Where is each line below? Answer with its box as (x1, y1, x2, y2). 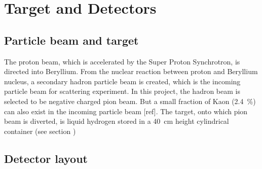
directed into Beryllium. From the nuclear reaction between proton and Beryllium (4, 66, 258, 77)
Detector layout (4, 150, 88, 166)
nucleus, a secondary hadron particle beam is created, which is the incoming (4, 76, 241, 86)
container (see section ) (4, 125, 76, 136)
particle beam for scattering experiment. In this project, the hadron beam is (4, 86, 240, 96)
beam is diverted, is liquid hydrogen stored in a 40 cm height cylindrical (4, 116, 229, 126)
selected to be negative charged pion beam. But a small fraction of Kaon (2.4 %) (4, 95, 256, 106)
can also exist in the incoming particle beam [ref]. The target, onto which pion (4, 106, 248, 116)
